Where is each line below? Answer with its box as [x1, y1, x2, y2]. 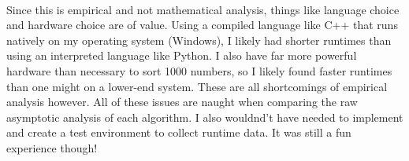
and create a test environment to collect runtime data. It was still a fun [6, 124, 351, 141]
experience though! [6, 139, 98, 156]
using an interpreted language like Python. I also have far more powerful [6, 47, 357, 64]
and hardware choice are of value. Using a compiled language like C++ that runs [6, 16, 398, 33]
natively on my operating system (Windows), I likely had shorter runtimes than [6, 31, 392, 48]
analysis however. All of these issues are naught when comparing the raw [6, 93, 358, 110]
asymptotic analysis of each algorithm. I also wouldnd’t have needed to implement [6, 108, 403, 125]
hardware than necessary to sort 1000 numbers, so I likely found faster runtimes [6, 62, 392, 79]
